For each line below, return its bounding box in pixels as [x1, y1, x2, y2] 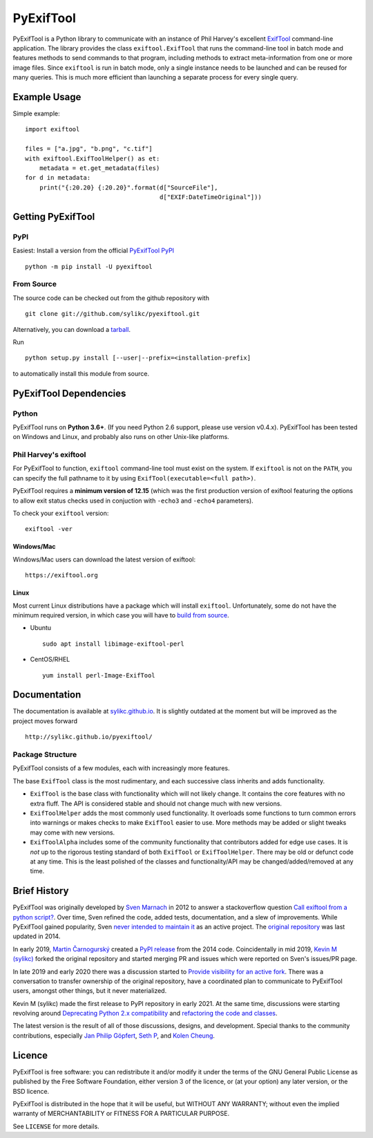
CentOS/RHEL [30, 655, 70, 664]
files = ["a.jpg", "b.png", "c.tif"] [25, 145, 153, 153]
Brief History [12, 885, 69, 897]
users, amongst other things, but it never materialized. [12, 987, 167, 995]
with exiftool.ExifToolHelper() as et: [25, 154, 160, 162]
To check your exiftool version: [12, 509, 109, 518]
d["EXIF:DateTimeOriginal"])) [159, 194, 262, 201]
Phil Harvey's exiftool [12, 450, 86, 460]
